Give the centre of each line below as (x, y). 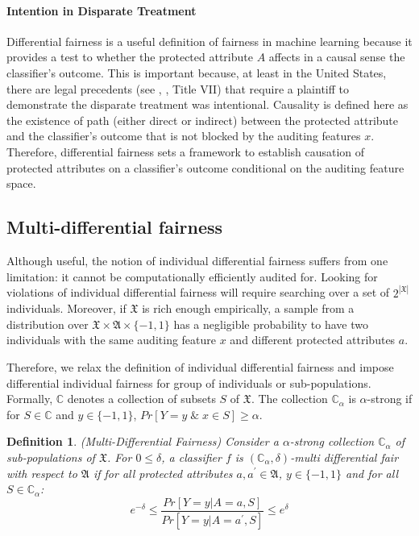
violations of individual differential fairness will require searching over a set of (198, 292)
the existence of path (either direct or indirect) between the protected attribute (203, 120)
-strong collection (332, 441)
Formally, (30, 399)
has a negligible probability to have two (271, 324)
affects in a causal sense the (337, 57)
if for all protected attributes (163, 473)
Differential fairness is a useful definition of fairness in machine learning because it (209, 41)
